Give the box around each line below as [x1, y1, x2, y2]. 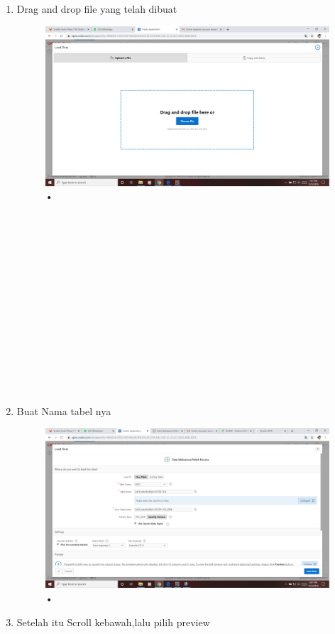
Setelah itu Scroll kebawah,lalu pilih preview [16, 614, 210, 629]
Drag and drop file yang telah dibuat [16, 1, 177, 16]
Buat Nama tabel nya [16, 403, 111, 418]
